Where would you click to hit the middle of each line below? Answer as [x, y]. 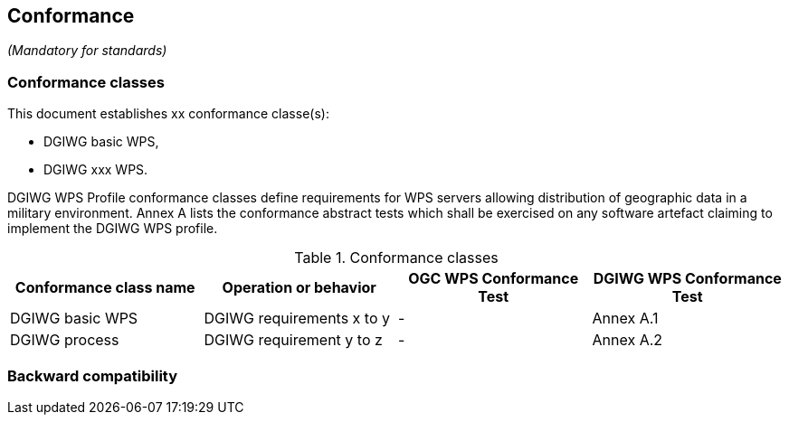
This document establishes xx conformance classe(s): [168, 114]
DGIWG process [65, 340]
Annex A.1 [625, 319]
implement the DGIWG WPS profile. [113, 229]
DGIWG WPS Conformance [687, 279]
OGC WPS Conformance [494, 279]
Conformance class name [105, 288]
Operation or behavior [299, 288]
